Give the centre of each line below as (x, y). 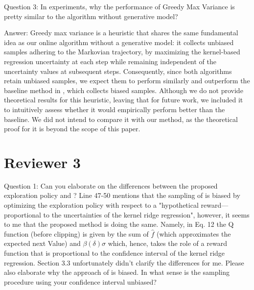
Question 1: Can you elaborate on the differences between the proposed (111, 185)
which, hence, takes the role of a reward (167, 243)
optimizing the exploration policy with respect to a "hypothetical (101, 205)
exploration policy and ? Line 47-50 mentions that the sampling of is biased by (122, 195)
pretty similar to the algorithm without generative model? (91, 16)
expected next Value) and (42, 243)
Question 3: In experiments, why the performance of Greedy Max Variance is (119, 6)
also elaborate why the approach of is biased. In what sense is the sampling (117, 272)
